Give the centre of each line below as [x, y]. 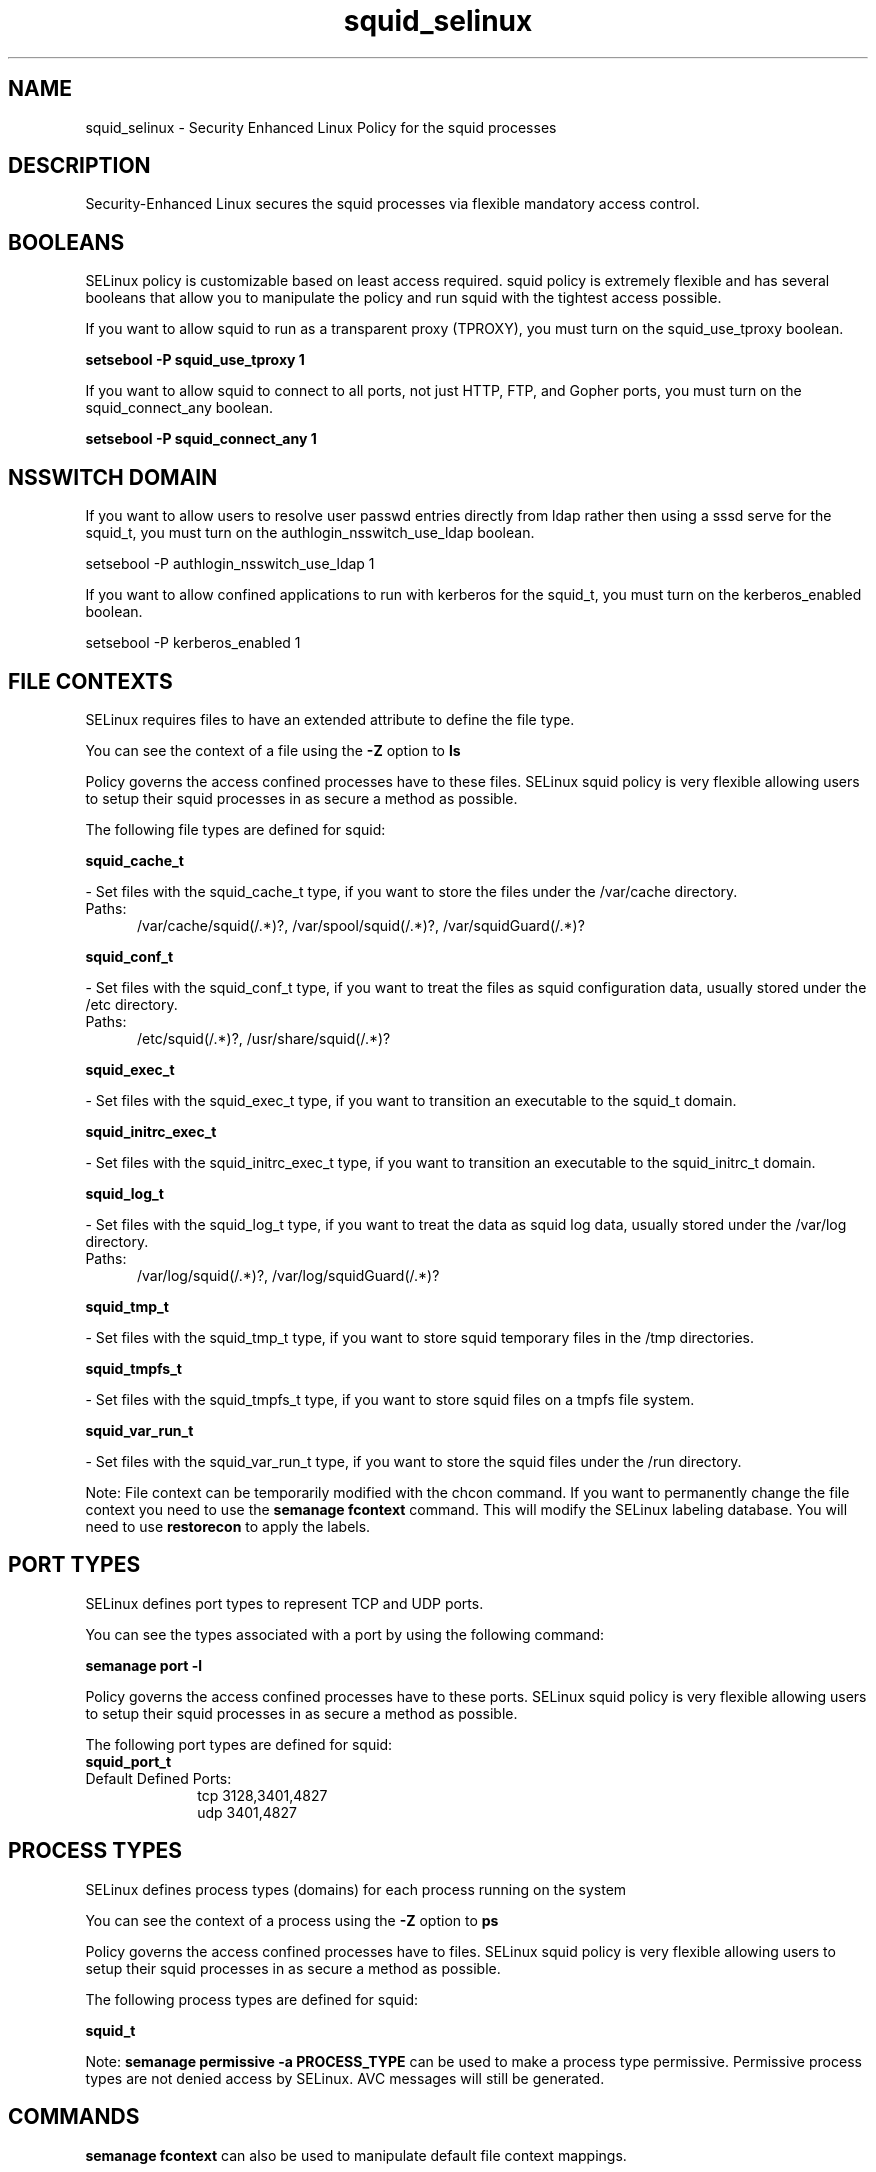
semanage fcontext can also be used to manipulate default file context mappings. [356, 2155]
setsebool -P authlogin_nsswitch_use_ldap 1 [230, 564]
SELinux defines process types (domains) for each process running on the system [356, 1889]
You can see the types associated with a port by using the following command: [345, 1634]
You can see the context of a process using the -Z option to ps [292, 1920]
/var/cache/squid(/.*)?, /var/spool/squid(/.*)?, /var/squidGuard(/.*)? [361, 925]
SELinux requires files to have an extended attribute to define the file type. [330, 719]
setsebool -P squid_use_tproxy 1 [195, 360]
